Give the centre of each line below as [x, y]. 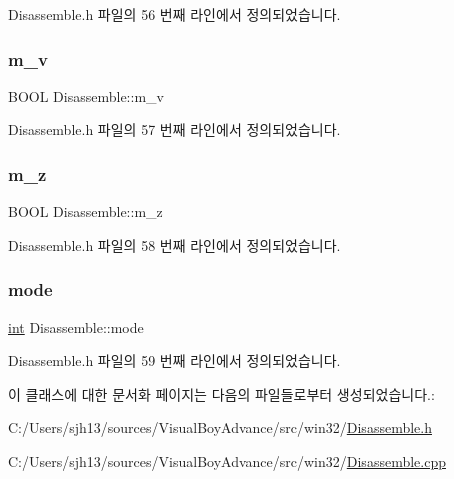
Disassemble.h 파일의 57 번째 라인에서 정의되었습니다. [174, 129]
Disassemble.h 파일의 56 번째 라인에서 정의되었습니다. [174, 14]
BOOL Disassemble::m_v [86, 95]
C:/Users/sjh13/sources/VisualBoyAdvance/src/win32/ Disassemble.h [220, 427]
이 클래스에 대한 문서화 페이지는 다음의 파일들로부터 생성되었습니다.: [221, 393]
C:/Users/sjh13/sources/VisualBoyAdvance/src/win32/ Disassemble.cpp [227, 461]
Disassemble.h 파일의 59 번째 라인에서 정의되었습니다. [174, 360]
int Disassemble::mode [76, 326]
